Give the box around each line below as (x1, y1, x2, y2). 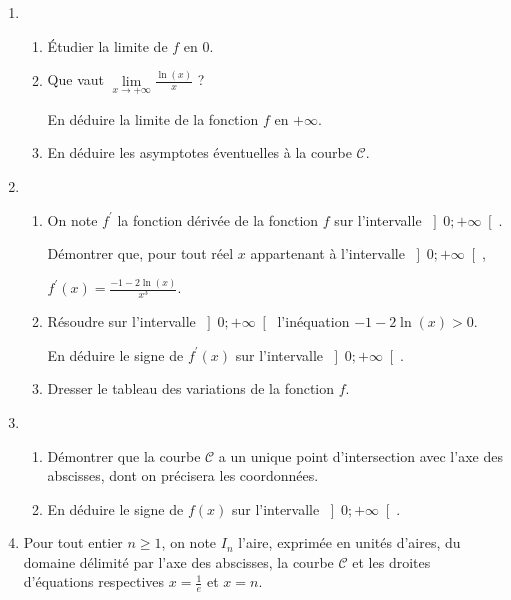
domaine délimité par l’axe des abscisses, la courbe (23, 551, 334, 572)
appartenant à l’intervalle (250, 243, 405, 264)
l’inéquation (277, 311, 350, 332)
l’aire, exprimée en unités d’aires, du (238, 532, 461, 553)
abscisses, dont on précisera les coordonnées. (47, 465, 319, 486)
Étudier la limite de (47, 35, 168, 56)
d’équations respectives (23, 571, 165, 592)
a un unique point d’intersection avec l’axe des (218, 445, 503, 466)
